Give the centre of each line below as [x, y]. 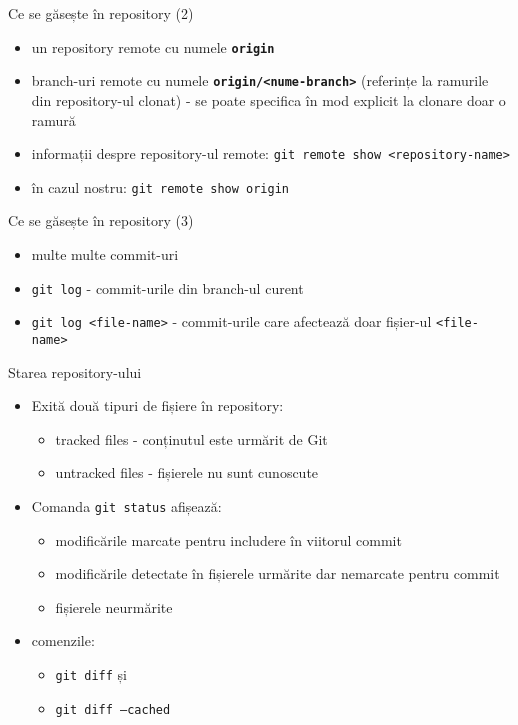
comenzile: [63, 640]
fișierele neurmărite [114, 606]
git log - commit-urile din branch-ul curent [167, 287]
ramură [53, 119]
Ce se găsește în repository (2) [101, 13]
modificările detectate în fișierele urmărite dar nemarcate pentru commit [277, 573]
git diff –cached [113, 709]
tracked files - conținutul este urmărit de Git [191, 438]
